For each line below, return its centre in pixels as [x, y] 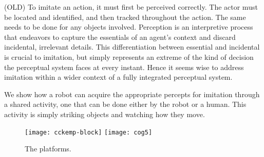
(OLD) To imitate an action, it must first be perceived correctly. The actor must [131, 7]
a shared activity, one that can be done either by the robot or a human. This [125, 104]
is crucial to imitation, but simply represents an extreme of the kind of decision [129, 57]
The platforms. [48, 149]
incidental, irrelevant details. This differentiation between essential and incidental [132, 47]
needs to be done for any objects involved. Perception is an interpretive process [129, 27]
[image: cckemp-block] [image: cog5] [89, 132]
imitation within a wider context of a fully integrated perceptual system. [118, 77]
